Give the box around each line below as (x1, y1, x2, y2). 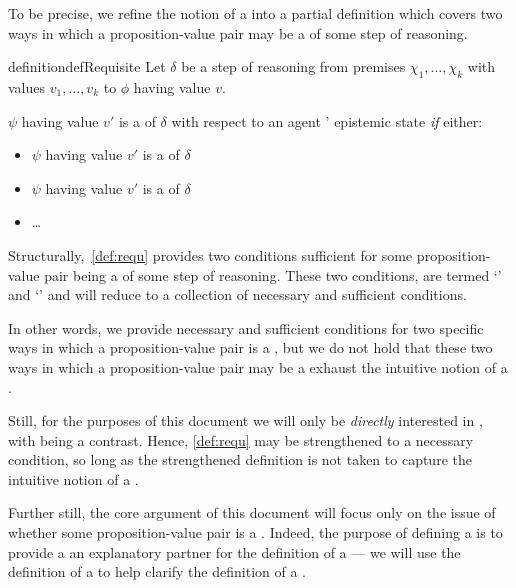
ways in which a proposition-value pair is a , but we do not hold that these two (8, 337, 493, 358)
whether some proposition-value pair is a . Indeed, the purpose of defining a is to (8, 522, 503, 543)
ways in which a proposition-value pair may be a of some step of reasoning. (8, 22, 468, 43)
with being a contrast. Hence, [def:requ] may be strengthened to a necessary (8, 429, 474, 450)
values (8, 76, 46, 97)
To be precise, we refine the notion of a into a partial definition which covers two (8, 3, 503, 23)
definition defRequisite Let (8, 56, 166, 77)
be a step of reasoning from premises (181, 56, 406, 77)
